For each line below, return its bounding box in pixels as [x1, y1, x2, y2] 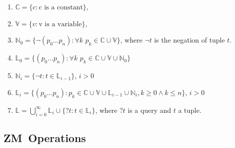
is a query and [128, 104, 171, 115]
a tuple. [178, 104, 202, 115]
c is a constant [39, 4, 83, 11]
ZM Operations [3, 130, 86, 145]
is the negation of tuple [154, 35, 225, 45]
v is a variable [39, 20, 82, 28]
